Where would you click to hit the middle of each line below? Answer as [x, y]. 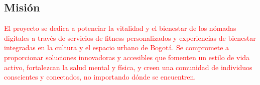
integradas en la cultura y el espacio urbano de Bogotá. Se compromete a [117, 47]
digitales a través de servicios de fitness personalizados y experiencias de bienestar [130, 38]
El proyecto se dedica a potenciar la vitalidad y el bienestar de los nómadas [120, 28]
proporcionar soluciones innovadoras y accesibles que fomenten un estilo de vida [127, 57]
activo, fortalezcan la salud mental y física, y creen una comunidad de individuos [128, 67]
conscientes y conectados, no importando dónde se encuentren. [100, 77]
